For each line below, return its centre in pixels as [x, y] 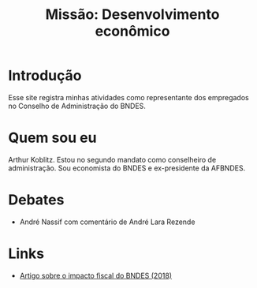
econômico [132, 31]
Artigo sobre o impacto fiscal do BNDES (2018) [95, 275]
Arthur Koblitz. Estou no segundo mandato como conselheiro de [112, 159]
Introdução [45, 76]
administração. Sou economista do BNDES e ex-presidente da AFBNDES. [127, 168]
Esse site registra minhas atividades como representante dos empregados [129, 97]
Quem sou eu [52, 138]
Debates [36, 200]
